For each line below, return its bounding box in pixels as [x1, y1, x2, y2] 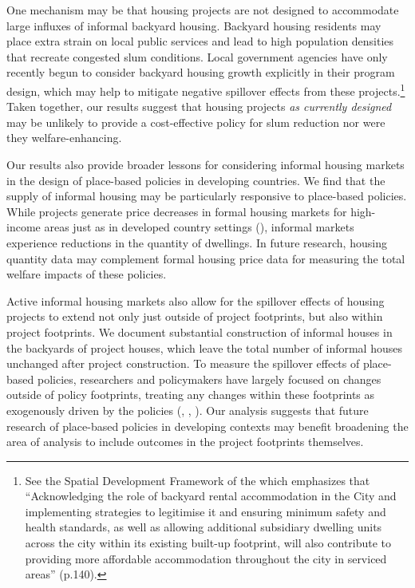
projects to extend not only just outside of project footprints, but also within [6, 308, 383, 325]
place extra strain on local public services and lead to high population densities [6, 33, 394, 49]
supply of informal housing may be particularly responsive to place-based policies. [6, 187, 407, 204]
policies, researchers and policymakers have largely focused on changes [37, 370, 381, 387]
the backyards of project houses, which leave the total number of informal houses [6, 339, 402, 356]
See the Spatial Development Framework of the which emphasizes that [25, 472, 370, 488]
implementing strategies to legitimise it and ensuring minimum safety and [25, 503, 386, 519]
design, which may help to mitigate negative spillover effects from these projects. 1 [6, 80, 405, 99]
